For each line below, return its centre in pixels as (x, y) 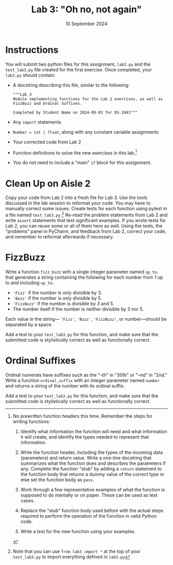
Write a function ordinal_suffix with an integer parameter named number (82, 380)
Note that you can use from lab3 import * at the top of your (76, 551)
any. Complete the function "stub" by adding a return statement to (91, 468)
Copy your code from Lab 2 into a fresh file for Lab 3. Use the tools (76, 198)
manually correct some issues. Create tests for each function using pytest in (86, 209)
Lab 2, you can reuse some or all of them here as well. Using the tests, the (84, 226)
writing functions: (31, 421)
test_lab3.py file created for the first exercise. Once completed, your (79, 69)
